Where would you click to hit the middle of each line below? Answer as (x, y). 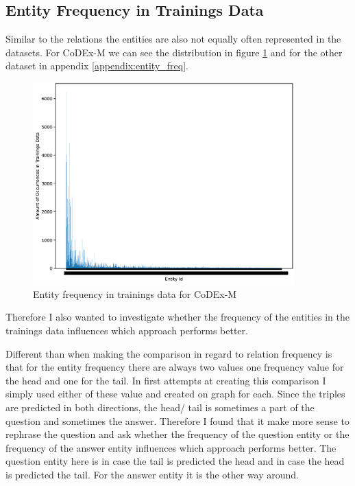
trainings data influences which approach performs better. (127, 331)
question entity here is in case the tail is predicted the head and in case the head (175, 461)
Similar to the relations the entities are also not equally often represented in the (173, 39)
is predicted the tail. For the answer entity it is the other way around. (152, 474)
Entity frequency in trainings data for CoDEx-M (135, 293)
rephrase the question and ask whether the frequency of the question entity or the (177, 434)
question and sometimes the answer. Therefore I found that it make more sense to (177, 420)
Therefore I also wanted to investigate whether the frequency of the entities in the (178, 317)
